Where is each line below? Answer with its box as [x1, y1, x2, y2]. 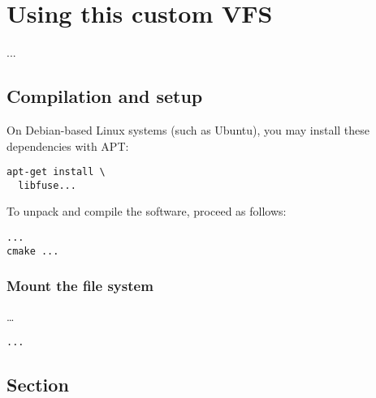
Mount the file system [6, 276, 153, 296]
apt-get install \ [6, 166, 106, 178]
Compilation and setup [6, 83, 203, 109]
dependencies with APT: [6, 137, 129, 154]
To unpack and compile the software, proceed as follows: [6, 203, 287, 220]
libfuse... [18, 179, 76, 191]
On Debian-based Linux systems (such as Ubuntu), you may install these [6, 121, 370, 138]
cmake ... [6, 245, 59, 257]
